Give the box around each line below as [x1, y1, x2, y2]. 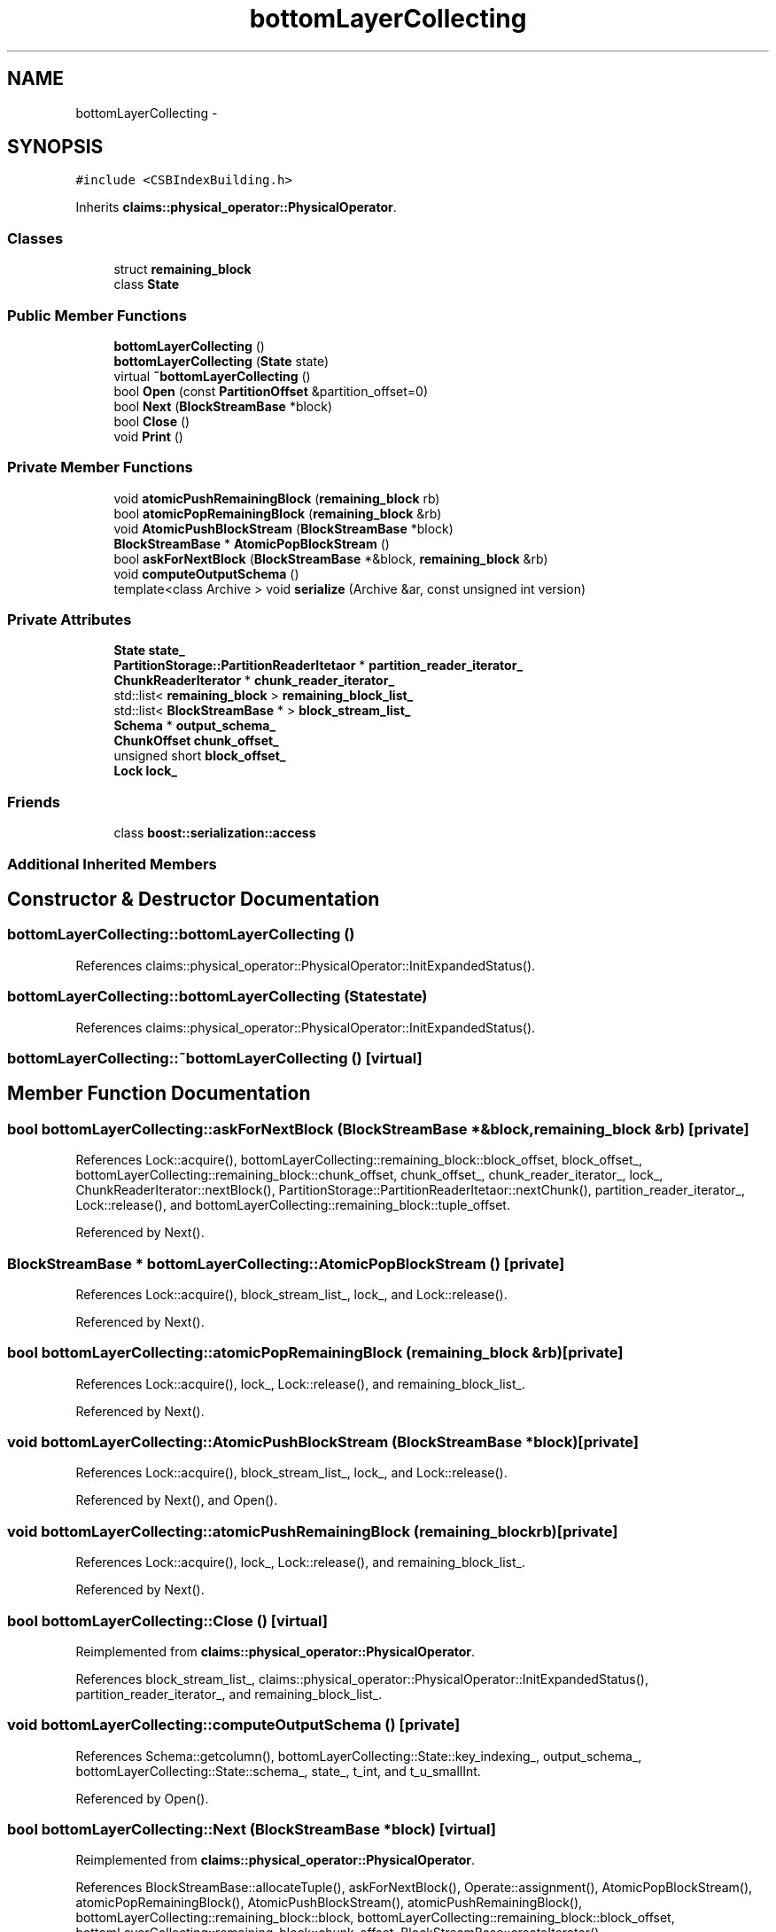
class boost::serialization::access [113, 825, 316, 841]
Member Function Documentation [7, 1082, 311, 1105]
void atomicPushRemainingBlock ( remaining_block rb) [113, 490, 440, 506]
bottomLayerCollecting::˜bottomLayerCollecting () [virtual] [7, 1048, 423, 1067]
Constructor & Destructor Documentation [7, 887, 380, 910]
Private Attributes [7, 611, 132, 629]
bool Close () [113, 413, 190, 429]
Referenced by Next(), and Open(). [75, 1492, 278, 1508]
